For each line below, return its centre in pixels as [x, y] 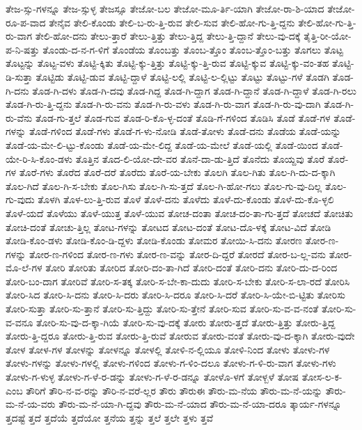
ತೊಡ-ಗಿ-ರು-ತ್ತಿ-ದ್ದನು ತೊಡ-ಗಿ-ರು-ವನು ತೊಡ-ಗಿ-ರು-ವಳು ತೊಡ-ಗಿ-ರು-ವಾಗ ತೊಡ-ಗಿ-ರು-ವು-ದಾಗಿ [163, 104]
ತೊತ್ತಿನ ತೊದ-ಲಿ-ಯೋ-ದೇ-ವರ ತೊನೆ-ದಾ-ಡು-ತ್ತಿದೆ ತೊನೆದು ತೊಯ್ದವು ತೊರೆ [200, 158]
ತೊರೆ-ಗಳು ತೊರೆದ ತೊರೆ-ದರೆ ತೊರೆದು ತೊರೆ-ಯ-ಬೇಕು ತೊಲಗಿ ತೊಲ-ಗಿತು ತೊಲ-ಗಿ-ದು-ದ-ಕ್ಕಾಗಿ [177, 172]
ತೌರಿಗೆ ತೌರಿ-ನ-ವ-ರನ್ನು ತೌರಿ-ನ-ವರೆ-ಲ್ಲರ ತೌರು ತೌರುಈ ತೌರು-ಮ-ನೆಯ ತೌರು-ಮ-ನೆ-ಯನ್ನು [174, 390]
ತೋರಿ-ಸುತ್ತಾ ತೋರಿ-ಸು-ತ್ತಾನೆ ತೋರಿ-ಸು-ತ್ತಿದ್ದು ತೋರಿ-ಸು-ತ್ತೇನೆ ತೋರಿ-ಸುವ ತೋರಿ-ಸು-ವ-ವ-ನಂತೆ [162, 309]
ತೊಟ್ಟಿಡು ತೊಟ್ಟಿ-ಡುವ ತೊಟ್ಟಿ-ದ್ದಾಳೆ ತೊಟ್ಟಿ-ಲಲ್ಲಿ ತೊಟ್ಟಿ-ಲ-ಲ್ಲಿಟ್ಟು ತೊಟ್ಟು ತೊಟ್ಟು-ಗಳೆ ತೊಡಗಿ [182, 76]
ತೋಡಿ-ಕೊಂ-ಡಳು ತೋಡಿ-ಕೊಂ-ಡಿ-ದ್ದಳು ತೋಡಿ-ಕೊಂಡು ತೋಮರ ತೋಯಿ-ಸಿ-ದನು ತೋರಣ [154, 240]
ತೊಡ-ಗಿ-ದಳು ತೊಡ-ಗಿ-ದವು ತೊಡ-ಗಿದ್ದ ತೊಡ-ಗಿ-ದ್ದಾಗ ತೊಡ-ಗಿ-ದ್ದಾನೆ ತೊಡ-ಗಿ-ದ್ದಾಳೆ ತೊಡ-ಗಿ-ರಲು [194, 90]
